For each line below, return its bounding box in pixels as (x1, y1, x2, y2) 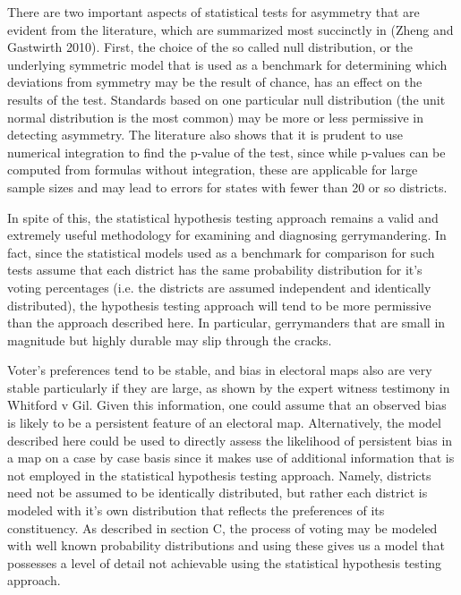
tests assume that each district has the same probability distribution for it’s (7, 260, 423, 279)
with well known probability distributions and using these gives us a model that (7, 536, 446, 555)
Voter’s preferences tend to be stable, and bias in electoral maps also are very (7, 361, 432, 379)
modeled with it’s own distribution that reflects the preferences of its (7, 501, 385, 520)
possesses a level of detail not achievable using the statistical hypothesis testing (7, 553, 441, 572)
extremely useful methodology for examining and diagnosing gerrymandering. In (7, 225, 447, 244)
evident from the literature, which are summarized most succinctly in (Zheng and (7, 20, 454, 38)
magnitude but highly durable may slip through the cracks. (7, 330, 332, 349)
